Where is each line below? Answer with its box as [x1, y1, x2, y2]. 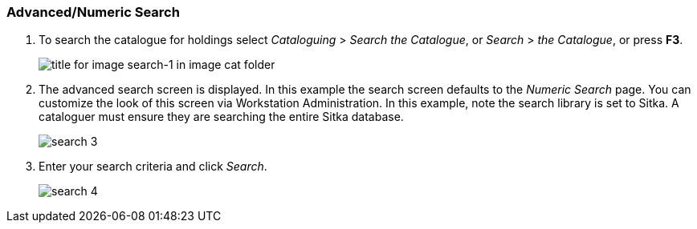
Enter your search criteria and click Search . [39, 159, 267, 174]
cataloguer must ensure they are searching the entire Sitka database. [39, 110, 404, 124]
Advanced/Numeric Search [6, 4, 180, 20]
